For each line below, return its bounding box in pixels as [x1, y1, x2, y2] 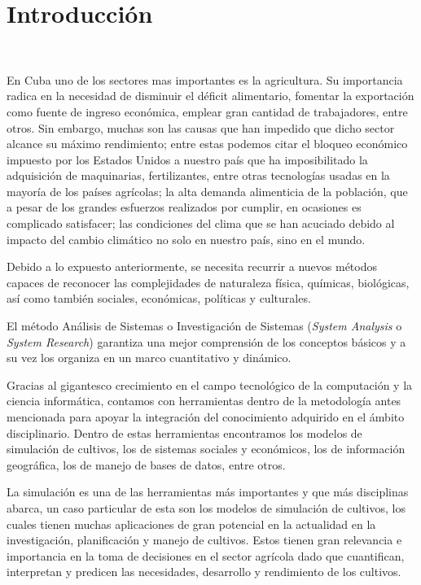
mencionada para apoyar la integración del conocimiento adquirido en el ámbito [7, 408, 405, 425]
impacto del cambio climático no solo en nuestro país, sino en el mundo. [7, 230, 366, 247]
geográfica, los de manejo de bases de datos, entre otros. [7, 456, 286, 473]
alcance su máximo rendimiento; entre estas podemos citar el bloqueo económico [7, 135, 408, 152]
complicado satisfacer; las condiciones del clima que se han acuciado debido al [7, 215, 395, 232]
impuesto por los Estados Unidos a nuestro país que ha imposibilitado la [7, 151, 368, 168]
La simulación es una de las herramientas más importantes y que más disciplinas [7, 483, 409, 500]
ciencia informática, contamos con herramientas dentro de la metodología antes [7, 392, 401, 409]
